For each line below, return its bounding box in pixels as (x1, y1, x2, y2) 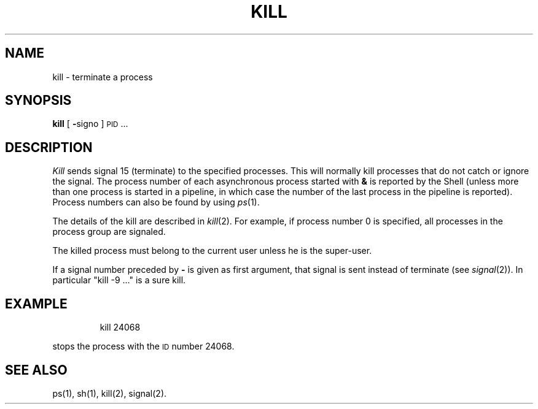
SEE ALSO (5, 362, 68, 378)
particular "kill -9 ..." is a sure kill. (52, 275, 186, 286)
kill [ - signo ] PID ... (52, 118, 128, 129)
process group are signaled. (52, 226, 166, 237)
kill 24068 (99, 322, 141, 333)
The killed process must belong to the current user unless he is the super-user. (52, 245, 372, 256)
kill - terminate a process (52, 71, 153, 82)
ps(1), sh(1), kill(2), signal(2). (52, 388, 167, 399)
